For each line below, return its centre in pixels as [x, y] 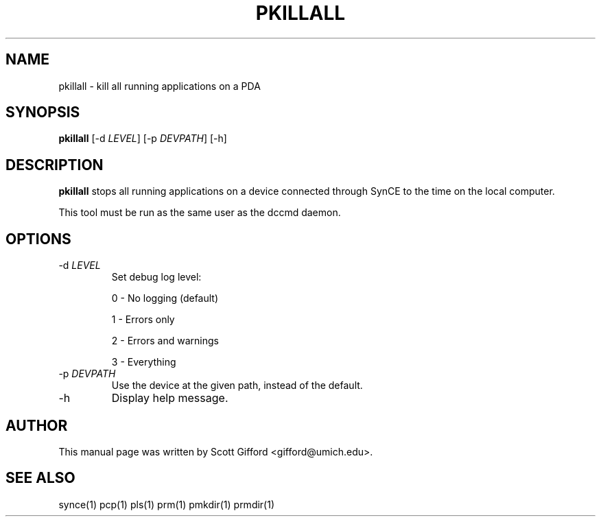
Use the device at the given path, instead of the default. [237, 385]
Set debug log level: [156, 277]
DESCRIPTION [55, 165]
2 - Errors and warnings [165, 341]
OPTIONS [38, 239]
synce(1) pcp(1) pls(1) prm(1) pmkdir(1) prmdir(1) [167, 504]
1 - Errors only [143, 320]
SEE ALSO [40, 478]
